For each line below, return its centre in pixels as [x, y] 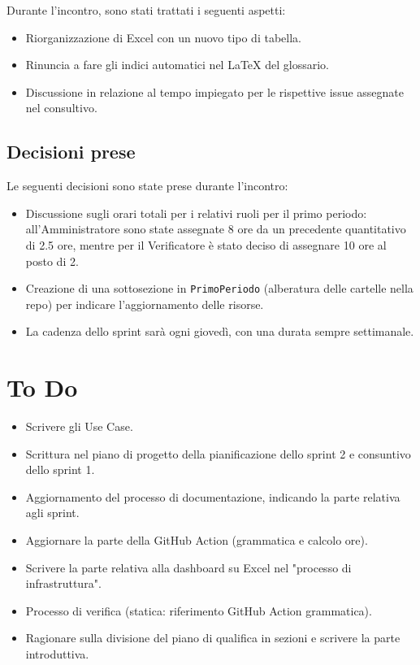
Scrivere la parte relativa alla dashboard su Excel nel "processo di [188, 567]
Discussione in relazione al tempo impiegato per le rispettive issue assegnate [215, 91]
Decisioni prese [71, 152]
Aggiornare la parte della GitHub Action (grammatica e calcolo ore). [197, 540]
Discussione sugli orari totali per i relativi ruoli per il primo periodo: [196, 213]
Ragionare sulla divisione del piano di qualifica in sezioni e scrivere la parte [213, 638]
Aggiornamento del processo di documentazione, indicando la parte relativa [213, 496]
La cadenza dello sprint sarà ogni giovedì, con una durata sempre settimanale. [220, 331]
